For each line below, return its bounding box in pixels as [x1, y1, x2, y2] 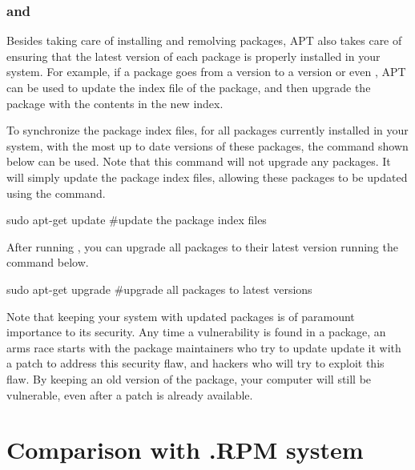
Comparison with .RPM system [6, 433, 364, 466]
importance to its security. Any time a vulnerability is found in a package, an [6, 323, 386, 340]
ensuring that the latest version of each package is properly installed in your [6, 47, 381, 64]
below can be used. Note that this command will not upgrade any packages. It [6, 153, 391, 170]
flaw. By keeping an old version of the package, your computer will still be [6, 370, 372, 387]
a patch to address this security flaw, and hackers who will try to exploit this [6, 355, 385, 372]
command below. [6, 254, 89, 271]
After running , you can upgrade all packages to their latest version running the [6, 238, 398, 255]
